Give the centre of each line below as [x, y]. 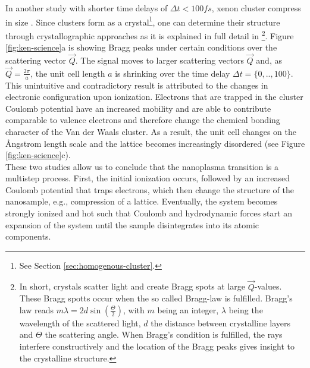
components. [28, 236]
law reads [37, 309]
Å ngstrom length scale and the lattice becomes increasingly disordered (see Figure [155, 143]
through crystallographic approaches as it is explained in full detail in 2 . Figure [150, 34]
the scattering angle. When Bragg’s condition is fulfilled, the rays [164, 334]
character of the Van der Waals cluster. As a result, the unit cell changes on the [151, 131]
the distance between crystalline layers [221, 323]
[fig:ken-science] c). [38, 155]
